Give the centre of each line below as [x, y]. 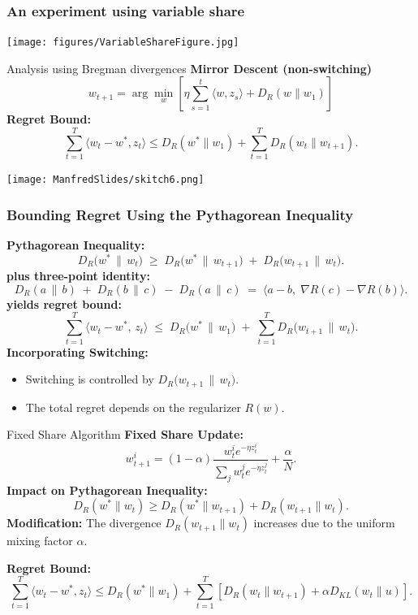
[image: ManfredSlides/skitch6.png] [106, 180]
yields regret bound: [64, 303]
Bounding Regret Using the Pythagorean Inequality [180, 214]
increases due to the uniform [324, 523]
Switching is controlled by [90, 379]
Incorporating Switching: [78, 351]
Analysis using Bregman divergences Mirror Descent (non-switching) [189, 68]
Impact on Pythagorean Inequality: [107, 489]
